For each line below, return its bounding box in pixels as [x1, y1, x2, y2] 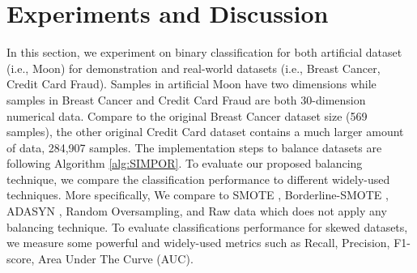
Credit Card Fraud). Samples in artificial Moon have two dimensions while [6, 75, 377, 92]
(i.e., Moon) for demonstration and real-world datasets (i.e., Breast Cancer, [6, 59, 381, 76]
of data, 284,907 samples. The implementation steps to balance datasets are [6, 139, 382, 156]
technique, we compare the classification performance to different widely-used [6, 170, 390, 187]
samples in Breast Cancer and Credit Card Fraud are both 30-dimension [6, 91, 366, 108]
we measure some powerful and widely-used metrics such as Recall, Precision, [6, 234, 390, 251]
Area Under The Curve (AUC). [37, 250, 194, 267]
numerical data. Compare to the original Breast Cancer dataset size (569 [6, 107, 368, 124]
